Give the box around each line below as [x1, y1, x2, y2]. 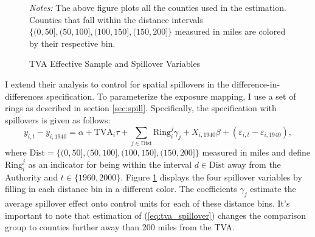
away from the [227, 157, 281, 170]
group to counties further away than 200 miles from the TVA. [5, 221, 235, 233]
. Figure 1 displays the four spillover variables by [120, 170, 302, 183]
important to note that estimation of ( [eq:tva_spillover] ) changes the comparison [5, 208, 306, 221]
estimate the [250, 182, 296, 195]
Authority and [5, 170, 58, 183]
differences [5, 89, 44, 102]
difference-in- [232, 77, 280, 90]
